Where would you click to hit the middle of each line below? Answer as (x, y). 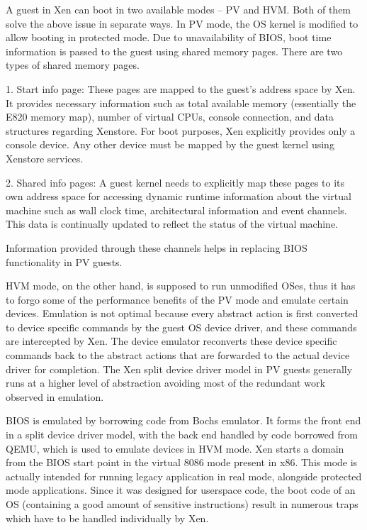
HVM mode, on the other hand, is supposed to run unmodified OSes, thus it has (181, 286)
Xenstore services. (45, 158)
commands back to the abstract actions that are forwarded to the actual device (178, 355)
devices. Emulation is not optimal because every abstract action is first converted (182, 313)
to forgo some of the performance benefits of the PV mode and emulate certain (177, 299)
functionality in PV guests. (64, 261)
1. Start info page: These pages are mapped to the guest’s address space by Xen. (181, 88)
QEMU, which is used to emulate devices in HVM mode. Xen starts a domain (175, 448)
